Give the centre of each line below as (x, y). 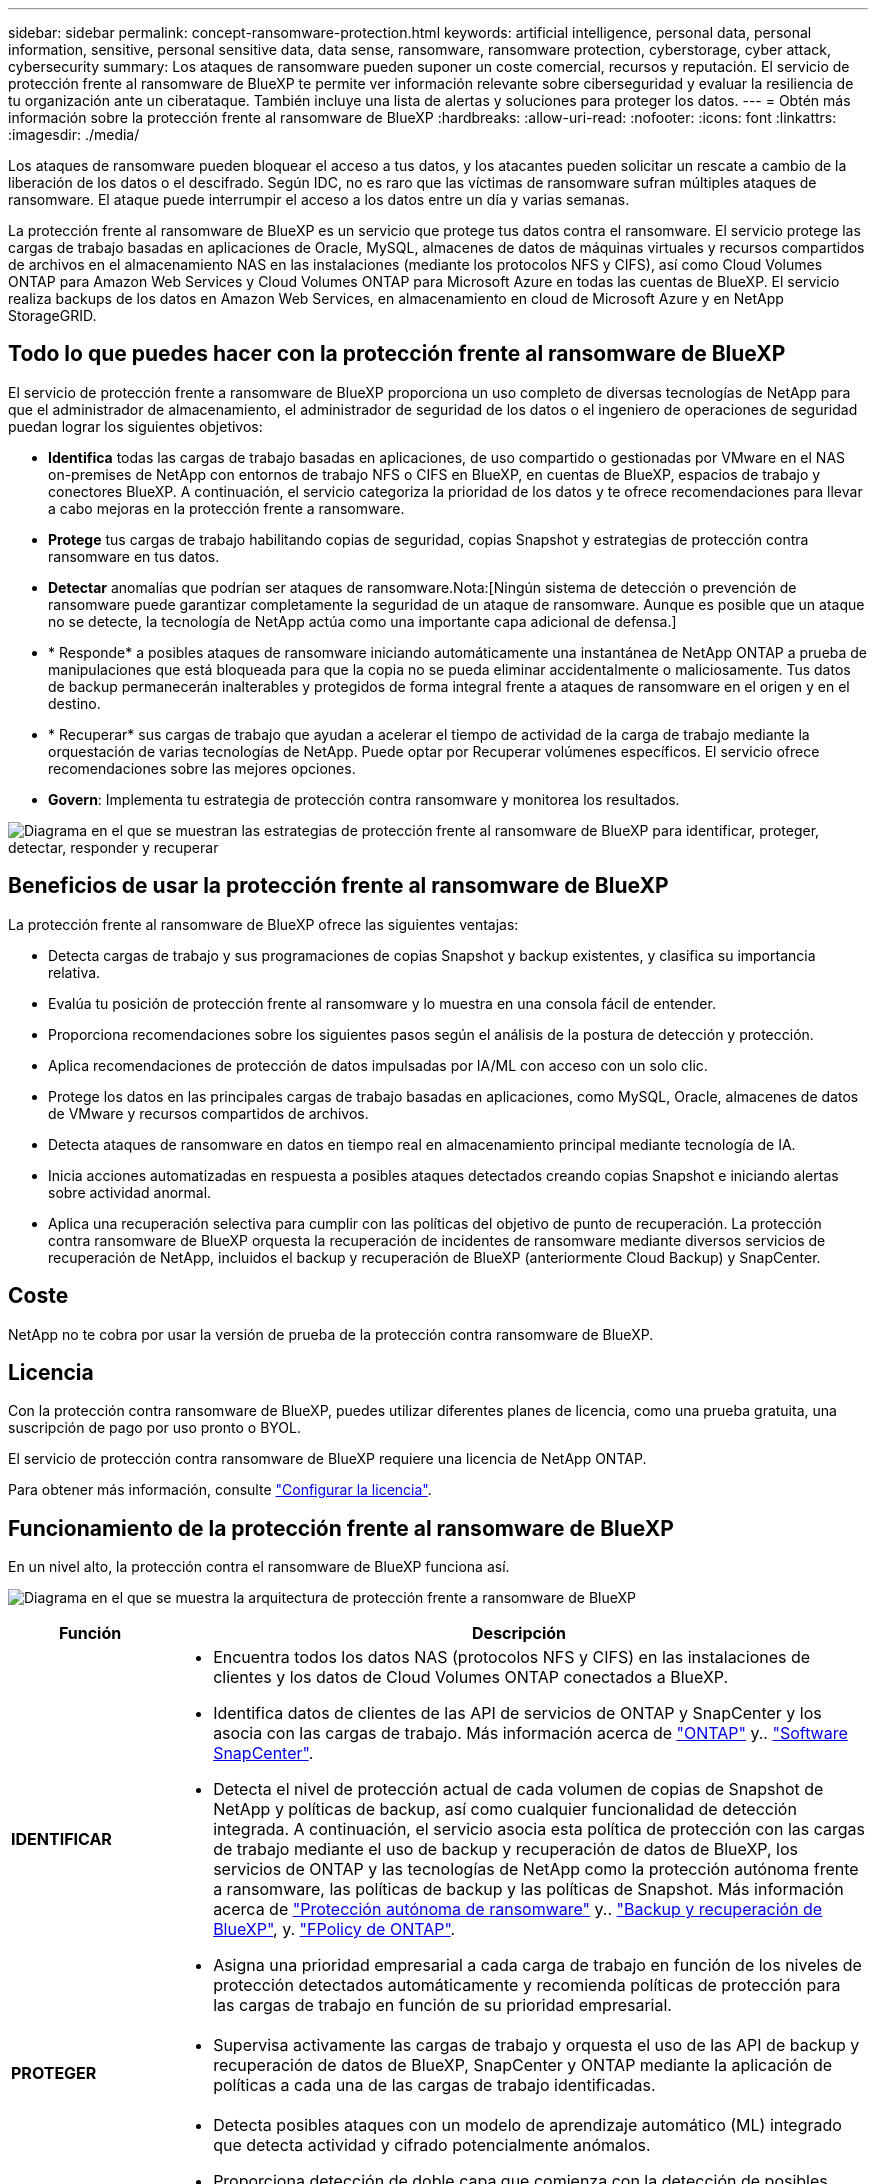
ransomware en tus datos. (134, 556)
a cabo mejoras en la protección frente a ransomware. (226, 508)
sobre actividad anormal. (130, 1192)
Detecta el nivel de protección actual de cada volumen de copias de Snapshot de (518, 1789)
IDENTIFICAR (61, 1839)
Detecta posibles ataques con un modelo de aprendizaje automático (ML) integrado (527, 2125)
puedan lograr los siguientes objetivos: (135, 426)
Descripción (519, 1633)
